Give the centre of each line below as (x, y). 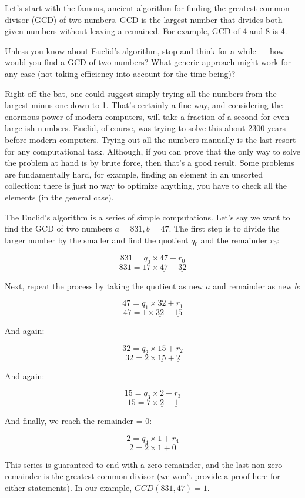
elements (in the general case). (59, 197)
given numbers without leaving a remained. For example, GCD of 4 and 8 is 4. (146, 31)
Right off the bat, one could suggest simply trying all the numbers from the (141, 93)
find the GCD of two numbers (58, 228)
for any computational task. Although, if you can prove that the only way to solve (153, 151)
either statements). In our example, (68, 487)
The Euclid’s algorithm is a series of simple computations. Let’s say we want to (148, 217)
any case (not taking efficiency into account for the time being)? (120, 73)
